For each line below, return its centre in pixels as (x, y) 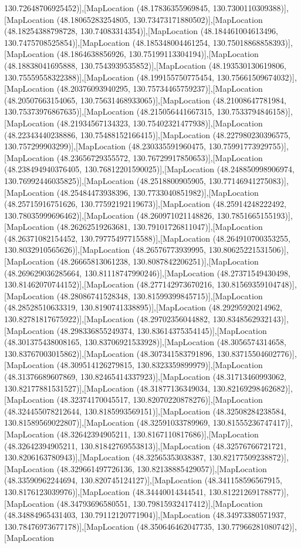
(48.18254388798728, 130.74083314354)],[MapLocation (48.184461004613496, (141, 31)
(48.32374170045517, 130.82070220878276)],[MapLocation (160, 400)
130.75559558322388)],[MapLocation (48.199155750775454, (109, 77)
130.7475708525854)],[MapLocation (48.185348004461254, (107, 42)
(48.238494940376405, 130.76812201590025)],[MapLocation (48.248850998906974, (149, 169)
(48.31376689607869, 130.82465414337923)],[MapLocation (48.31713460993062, (145, 376)
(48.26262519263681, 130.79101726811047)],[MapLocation (160, 227)
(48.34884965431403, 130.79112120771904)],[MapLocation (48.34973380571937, (145, 515)
